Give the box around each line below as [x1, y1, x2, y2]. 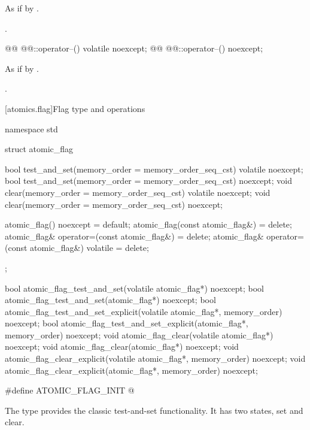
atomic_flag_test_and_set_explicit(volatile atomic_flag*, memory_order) [5, 305, 282, 317]
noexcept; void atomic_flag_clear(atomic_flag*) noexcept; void [5, 340, 239, 353]
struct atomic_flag [5, 143, 74, 155]
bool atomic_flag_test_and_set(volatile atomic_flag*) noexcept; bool [5, 281, 265, 294]
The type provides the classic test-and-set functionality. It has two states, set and [5, 404, 303, 416]
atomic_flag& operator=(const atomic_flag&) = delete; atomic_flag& [5, 229, 264, 242]
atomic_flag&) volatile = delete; [30, 241, 149, 254]
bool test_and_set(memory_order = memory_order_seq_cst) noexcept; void [5, 174, 293, 187]
